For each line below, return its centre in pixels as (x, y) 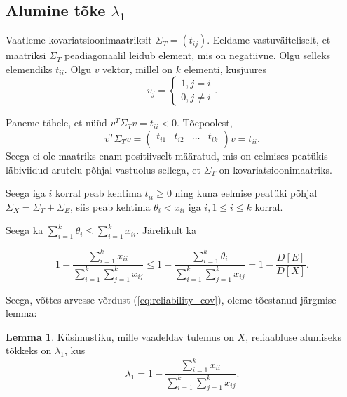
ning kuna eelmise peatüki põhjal (246, 193)
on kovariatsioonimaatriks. (276, 169)
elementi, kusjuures (225, 69)
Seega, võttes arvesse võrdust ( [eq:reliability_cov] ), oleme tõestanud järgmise (171, 299)
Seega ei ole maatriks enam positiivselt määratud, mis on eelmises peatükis (167, 155)
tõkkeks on (29, 350)
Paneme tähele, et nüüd (56, 123)
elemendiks (29, 69)
